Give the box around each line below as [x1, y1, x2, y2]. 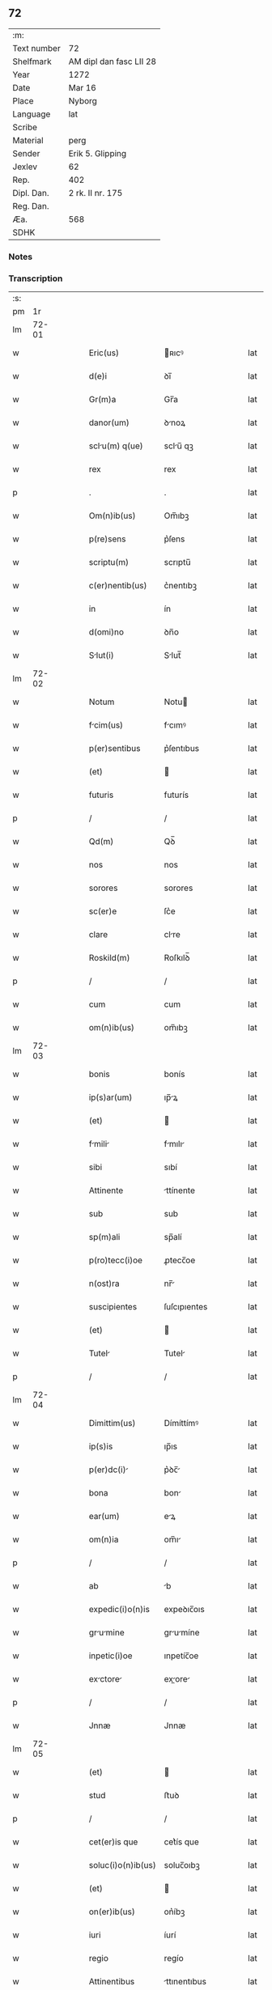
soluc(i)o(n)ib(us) [88, 1860, 156, 1871]
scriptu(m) [88, 557, 130, 568]
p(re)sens [88, 533, 126, 545]
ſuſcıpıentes [164, 1301, 208, 1313]
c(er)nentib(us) [88, 580, 147, 592]
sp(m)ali [88, 1232, 121, 1243]
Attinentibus [88, 1976, 135, 1988]
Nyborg [68, 95, 97, 106]
